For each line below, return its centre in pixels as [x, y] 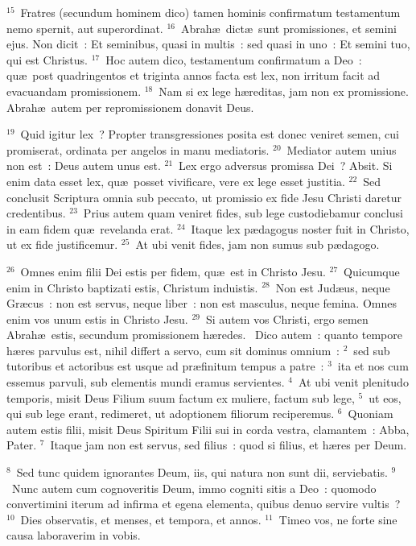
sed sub [372, 350]
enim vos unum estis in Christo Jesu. [97, 318]
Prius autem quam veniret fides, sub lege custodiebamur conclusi [243, 213]
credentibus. [36, 213]
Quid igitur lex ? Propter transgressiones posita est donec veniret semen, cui [210, 134]
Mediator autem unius [342, 149]
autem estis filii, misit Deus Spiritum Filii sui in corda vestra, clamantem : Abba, [208, 429]
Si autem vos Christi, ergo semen [287, 318]
